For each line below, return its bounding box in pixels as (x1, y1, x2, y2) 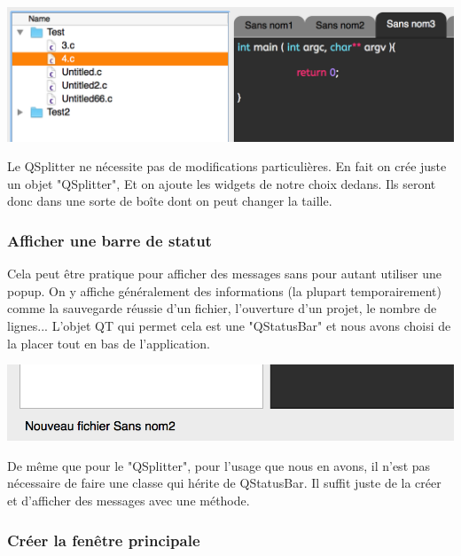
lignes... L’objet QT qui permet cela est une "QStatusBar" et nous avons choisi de (7, 316, 451, 334)
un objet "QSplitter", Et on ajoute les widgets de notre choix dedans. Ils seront (7, 174, 436, 192)
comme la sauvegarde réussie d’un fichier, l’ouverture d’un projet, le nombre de (7, 299, 437, 317)
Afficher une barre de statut (7, 229, 212, 251)
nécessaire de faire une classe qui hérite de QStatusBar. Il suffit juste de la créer (7, 474, 441, 492)
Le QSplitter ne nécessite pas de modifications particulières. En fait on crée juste (7, 157, 447, 176)
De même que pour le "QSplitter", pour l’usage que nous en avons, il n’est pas (7, 456, 431, 474)
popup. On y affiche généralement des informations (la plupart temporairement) (7, 281, 441, 300)
